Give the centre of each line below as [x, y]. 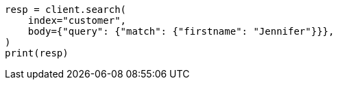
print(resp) [37, 53]
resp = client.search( [66, 10]
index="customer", [77, 20]
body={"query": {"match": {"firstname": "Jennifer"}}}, [181, 31]
